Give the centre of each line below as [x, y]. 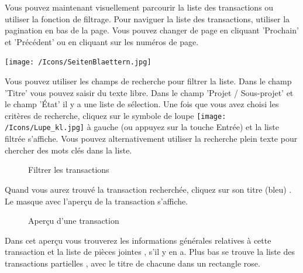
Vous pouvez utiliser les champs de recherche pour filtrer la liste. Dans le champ [148, 81]
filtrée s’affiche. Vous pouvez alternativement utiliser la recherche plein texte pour [151, 139]
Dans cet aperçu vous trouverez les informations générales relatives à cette [138, 240]
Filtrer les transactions [69, 170]
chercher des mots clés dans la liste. [68, 150]
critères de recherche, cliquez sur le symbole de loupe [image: [116, 115]
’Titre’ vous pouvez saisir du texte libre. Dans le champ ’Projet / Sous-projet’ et [149, 92]
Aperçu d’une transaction [74, 221]
